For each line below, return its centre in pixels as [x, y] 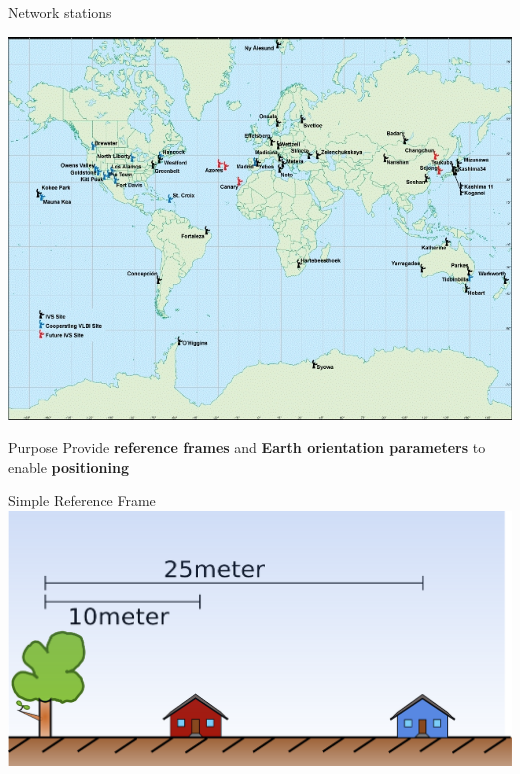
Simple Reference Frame [82, 500]
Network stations [60, 12]
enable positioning [69, 466]
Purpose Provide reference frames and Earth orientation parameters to [247, 447]
